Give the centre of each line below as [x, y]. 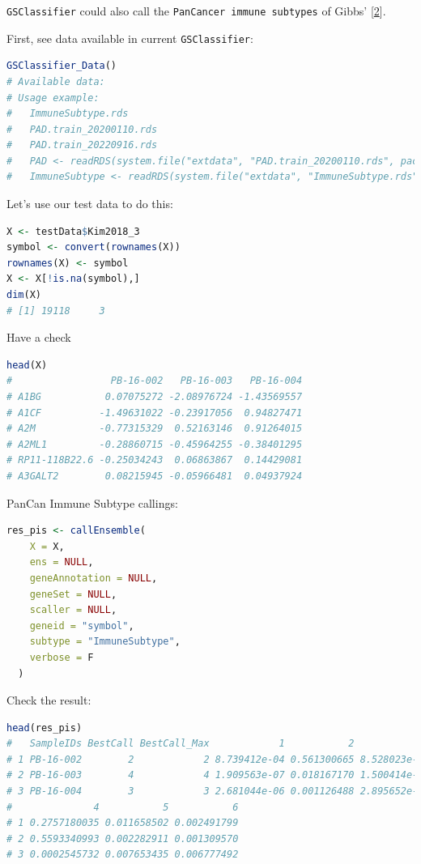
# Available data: [56, 81]
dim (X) [24, 295]
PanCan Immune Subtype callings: [92, 502]
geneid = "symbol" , [82, 626]
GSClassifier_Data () [62, 66]
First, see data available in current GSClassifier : [130, 38]
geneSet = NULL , [73, 594]
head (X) [27, 365]
